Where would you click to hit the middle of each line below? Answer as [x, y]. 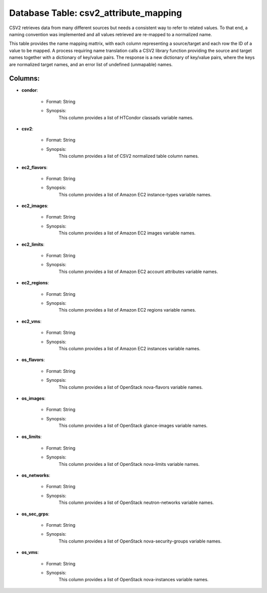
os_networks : [36, 475]
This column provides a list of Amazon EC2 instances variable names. [130, 348]
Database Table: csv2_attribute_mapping [96, 13]
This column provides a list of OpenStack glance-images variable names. [133, 426]
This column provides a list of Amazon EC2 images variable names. [127, 233]
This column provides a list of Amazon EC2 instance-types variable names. [135, 194]
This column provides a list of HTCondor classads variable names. [126, 117]
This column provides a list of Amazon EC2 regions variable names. [127, 310]
